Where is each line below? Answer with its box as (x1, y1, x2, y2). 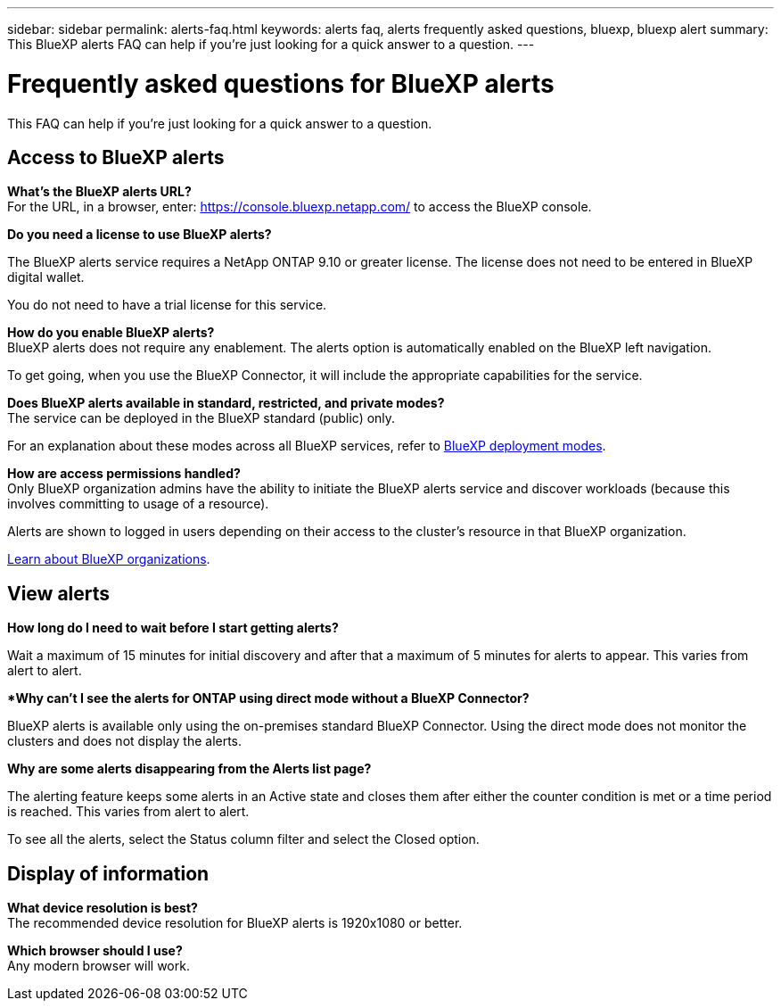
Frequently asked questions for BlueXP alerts (7, 68, 555, 99)
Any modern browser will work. (7, 958, 190, 974)
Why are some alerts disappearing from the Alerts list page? (7, 761, 372, 777)
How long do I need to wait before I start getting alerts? (7, 620, 339, 636)
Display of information (7, 862, 210, 885)
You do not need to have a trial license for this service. (7, 297, 327, 313)
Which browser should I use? (7, 943, 183, 959)
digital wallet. (7, 269, 85, 285)
